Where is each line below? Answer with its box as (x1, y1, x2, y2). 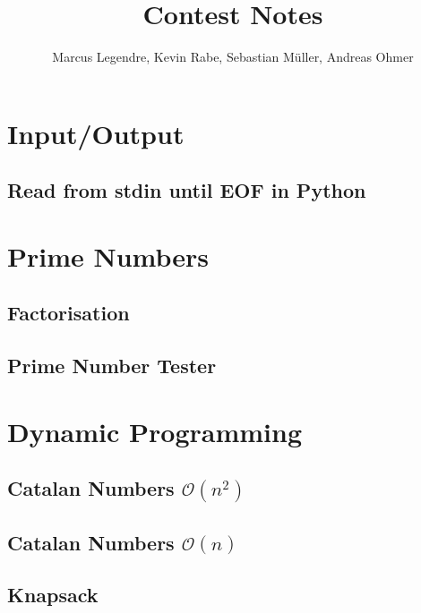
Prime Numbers (7, 237, 210, 274)
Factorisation (7, 299, 130, 327)
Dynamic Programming (7, 413, 303, 449)
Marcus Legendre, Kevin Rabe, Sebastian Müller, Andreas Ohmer (52, 47, 414, 66)
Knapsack (7, 581, 99, 609)
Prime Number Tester (7, 352, 217, 379)
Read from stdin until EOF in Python (7, 176, 366, 204)
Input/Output (7, 115, 185, 151)
